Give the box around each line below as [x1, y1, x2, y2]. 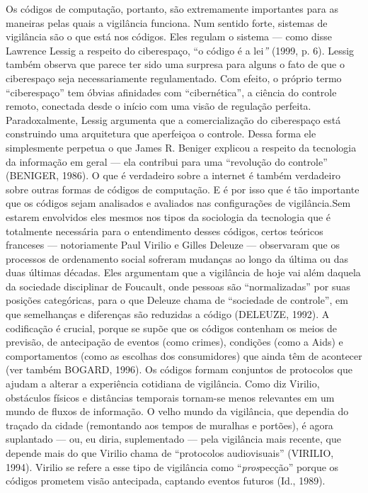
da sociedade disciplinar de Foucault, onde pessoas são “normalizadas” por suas [6, 278, 350, 293]
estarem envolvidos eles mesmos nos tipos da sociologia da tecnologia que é [6, 209, 331, 224]
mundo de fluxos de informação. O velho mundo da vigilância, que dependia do [6, 404, 349, 419]
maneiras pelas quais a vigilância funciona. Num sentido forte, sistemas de [6, 15, 328, 30]
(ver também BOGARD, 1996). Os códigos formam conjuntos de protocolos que [6, 362, 352, 377]
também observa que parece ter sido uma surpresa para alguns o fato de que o [6, 57, 345, 72]
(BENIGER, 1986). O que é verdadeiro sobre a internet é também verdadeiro [6, 168, 340, 183]
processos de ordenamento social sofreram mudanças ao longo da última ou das [6, 251, 349, 266]
